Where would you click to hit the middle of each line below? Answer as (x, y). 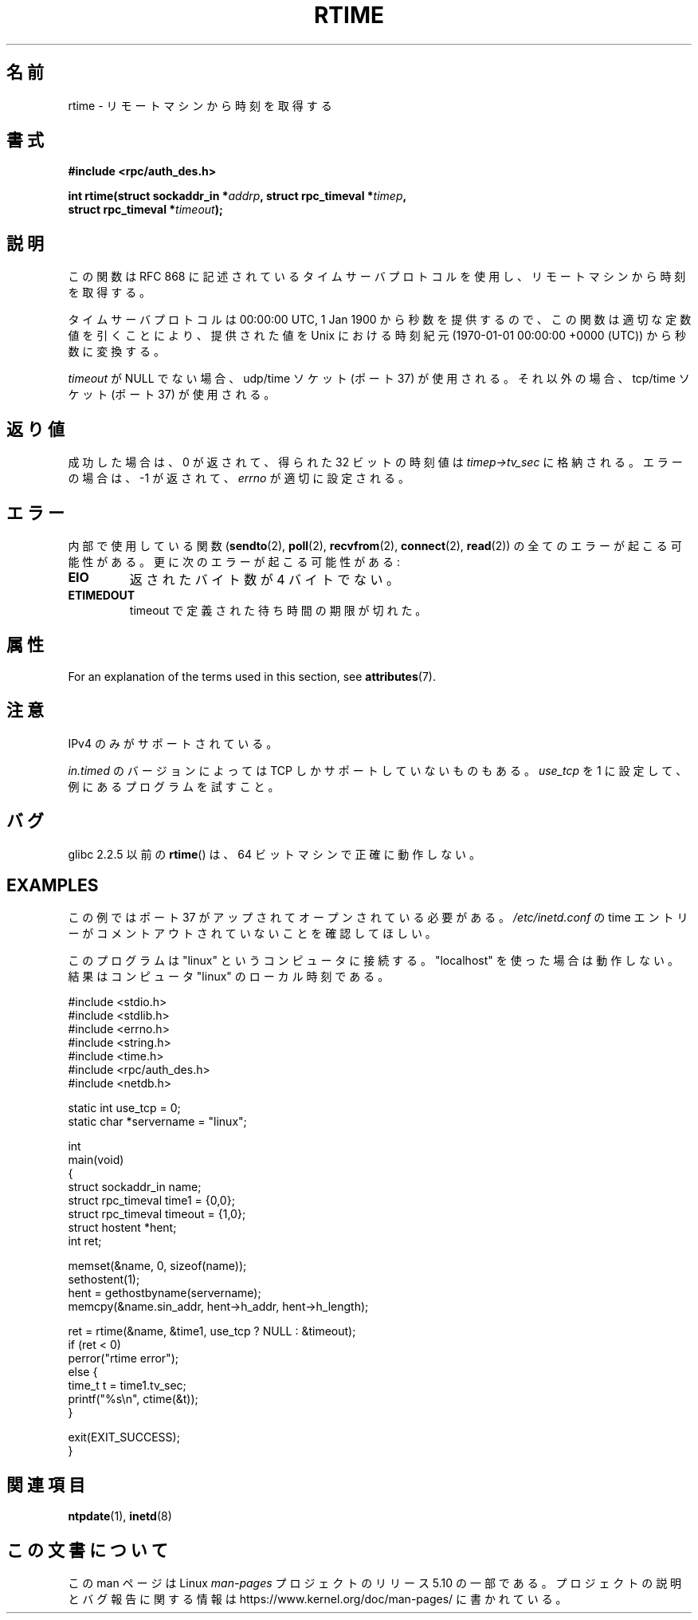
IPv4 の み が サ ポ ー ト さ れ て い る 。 (173, 743)
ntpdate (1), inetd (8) (120, 1516)
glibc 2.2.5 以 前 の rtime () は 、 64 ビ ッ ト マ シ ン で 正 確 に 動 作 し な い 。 (274, 854)
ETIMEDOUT (102, 595)
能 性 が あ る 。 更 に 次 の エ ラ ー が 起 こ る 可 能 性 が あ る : (234, 561)
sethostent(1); (104, 1280)
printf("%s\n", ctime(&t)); (133, 1399)
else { (83, 1372)
